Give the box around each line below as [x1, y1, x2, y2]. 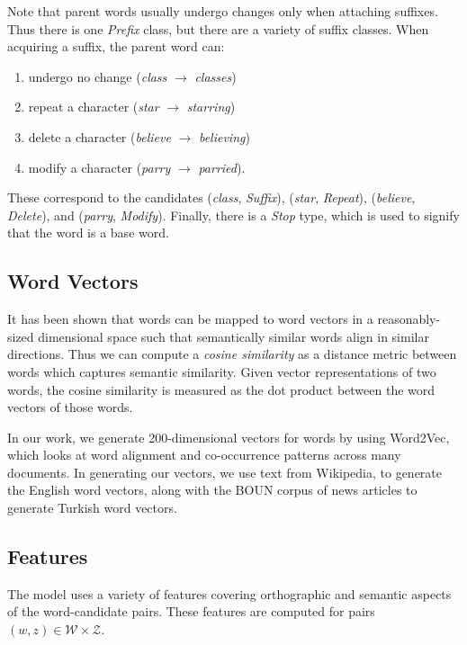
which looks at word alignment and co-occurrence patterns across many [7, 445, 401, 464]
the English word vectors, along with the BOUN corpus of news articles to [7, 480, 418, 499]
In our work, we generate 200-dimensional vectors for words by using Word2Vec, [7, 427, 450, 446]
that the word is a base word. [7, 223, 169, 242]
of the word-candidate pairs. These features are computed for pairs [7, 602, 375, 621]
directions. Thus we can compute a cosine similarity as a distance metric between [7, 345, 457, 363]
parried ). [198, 157, 246, 176]
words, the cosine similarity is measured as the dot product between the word [7, 380, 436, 399]
